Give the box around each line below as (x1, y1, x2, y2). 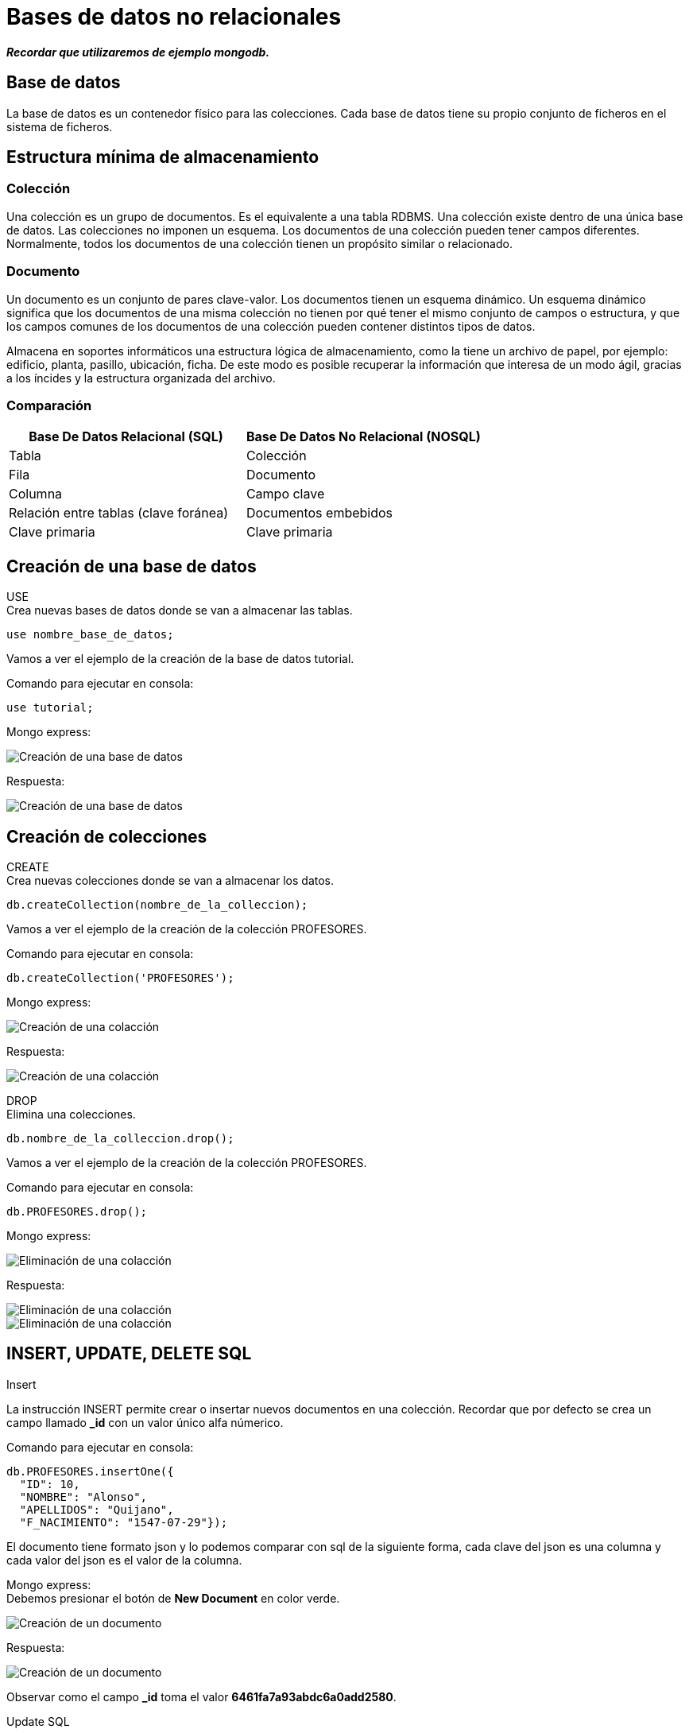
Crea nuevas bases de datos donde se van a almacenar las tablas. (6, 603, 353, 618)
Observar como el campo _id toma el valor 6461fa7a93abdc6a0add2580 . (6, 1689, 397, 1704)
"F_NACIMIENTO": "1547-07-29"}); (19, 1515, 228, 1529)
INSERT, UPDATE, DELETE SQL (6, 1343, 252, 1364)
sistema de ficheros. (6, 119, 113, 134)
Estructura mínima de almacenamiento (6, 147, 319, 168)
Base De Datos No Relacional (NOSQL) (246, 428, 481, 445)
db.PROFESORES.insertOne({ (6, 1464, 174, 1478)
